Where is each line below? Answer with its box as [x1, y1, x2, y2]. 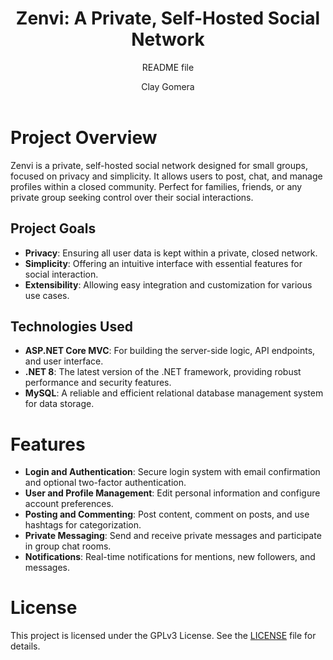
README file [141, 61, 195, 73]
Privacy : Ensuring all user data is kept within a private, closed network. [24, 247, 318, 259]
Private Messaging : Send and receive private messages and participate [24, 530, 322, 542]
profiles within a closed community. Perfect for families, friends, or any [10, 180, 303, 192]
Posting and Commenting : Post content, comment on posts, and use [24, 508, 310, 521]
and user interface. [24, 355, 104, 367]
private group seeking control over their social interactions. [10, 191, 254, 203]
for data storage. [24, 398, 95, 410]
